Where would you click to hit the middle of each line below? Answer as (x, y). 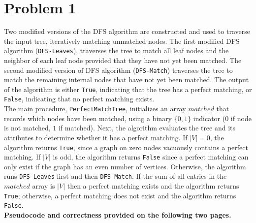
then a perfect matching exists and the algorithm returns (153, 186)
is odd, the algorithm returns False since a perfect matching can (151, 157)
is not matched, (27, 128)
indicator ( (209, 118)
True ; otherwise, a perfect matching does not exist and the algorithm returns (120, 195)
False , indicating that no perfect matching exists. (79, 99)
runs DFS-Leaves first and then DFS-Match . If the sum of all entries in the (115, 176)
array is (44, 186)
